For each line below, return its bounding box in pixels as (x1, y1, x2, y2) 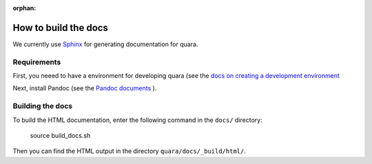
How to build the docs (12, 21, 108, 34)
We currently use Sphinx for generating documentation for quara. (12, 40, 198, 48)
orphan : (12, 4, 37, 12)
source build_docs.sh (30, 131, 91, 139)
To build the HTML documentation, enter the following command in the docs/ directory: (12, 116, 262, 124)
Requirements (12, 57, 61, 67)
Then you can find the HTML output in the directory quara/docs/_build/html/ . (12, 147, 246, 155)
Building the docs (12, 101, 72, 111)
